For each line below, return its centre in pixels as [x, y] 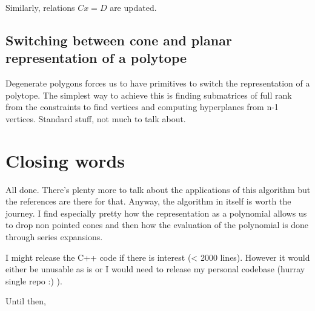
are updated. [133, 7]
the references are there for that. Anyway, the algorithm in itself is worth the [148, 201]
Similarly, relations [40, 7]
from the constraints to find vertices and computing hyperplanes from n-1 [142, 107]
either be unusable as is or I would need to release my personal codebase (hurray [155, 269]
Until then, [26, 301]
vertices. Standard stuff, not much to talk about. [96, 118]
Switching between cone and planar [119, 40]
